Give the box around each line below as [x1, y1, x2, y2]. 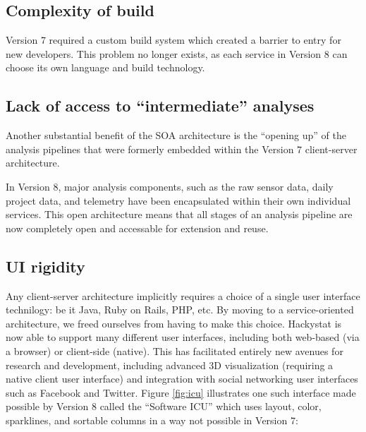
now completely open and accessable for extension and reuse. [6, 220, 269, 235]
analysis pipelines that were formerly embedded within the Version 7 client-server [6, 141, 358, 156]
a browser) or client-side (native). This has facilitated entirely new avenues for [6, 343, 343, 358]
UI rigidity [6, 255, 85, 277]
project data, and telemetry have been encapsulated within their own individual [6, 193, 351, 208]
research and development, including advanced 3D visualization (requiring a [6, 357, 334, 372]
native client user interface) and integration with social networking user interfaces [6, 371, 358, 386]
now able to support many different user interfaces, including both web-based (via [6, 330, 360, 344]
